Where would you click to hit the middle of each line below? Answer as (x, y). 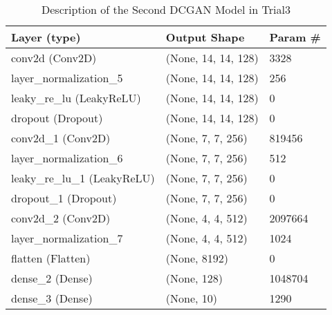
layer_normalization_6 (67, 158)
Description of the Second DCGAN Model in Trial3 (166, 9)
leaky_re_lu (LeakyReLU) (76, 98)
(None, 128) (194, 278)
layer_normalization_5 (67, 78)
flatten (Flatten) (51, 258)
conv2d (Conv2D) (54, 58)
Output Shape (205, 37)
